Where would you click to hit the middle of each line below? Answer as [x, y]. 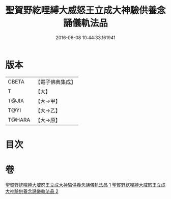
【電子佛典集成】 [56, 82]
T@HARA [19, 120]
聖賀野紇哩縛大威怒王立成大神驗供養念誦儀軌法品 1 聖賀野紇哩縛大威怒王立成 [85, 185]
